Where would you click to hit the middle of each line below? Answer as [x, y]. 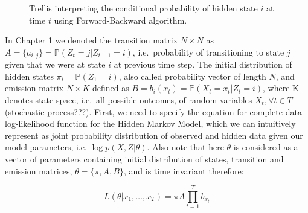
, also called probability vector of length [192, 76]
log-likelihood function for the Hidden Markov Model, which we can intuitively [150, 123]
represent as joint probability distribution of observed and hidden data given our [154, 135]
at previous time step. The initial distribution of [203, 64]
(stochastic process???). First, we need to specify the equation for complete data [153, 111]
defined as [111, 88]
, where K [281, 88]
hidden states [30, 76]
